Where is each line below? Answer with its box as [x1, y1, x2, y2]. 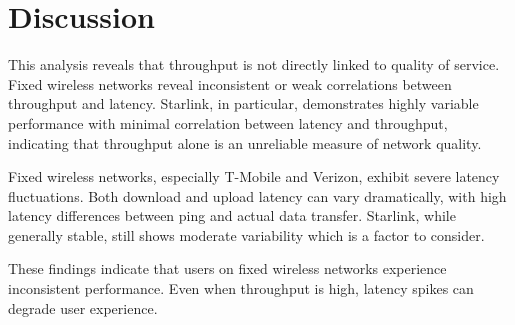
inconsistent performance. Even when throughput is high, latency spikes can [8, 278, 474, 299]
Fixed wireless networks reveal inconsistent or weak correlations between [8, 73, 452, 94]
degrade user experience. [8, 297, 158, 318]
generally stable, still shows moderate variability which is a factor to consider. [8, 224, 485, 245]
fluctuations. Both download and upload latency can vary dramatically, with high [8, 185, 507, 206]
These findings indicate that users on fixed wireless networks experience [8, 258, 447, 279]
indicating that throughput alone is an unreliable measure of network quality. [8, 132, 482, 153]
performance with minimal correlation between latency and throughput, [8, 112, 448, 133]
